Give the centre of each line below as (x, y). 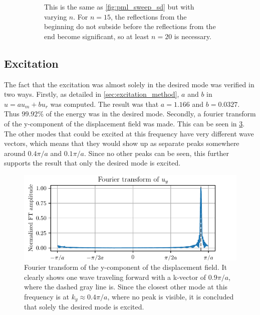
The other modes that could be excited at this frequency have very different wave (129, 133)
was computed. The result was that (104, 104)
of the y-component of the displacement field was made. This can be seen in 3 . (124, 123)
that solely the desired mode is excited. (84, 307)
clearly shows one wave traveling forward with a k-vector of (115, 277)
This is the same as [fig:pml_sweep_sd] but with (119, 7)
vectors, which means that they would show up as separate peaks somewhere (122, 143)
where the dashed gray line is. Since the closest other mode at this (126, 287)
